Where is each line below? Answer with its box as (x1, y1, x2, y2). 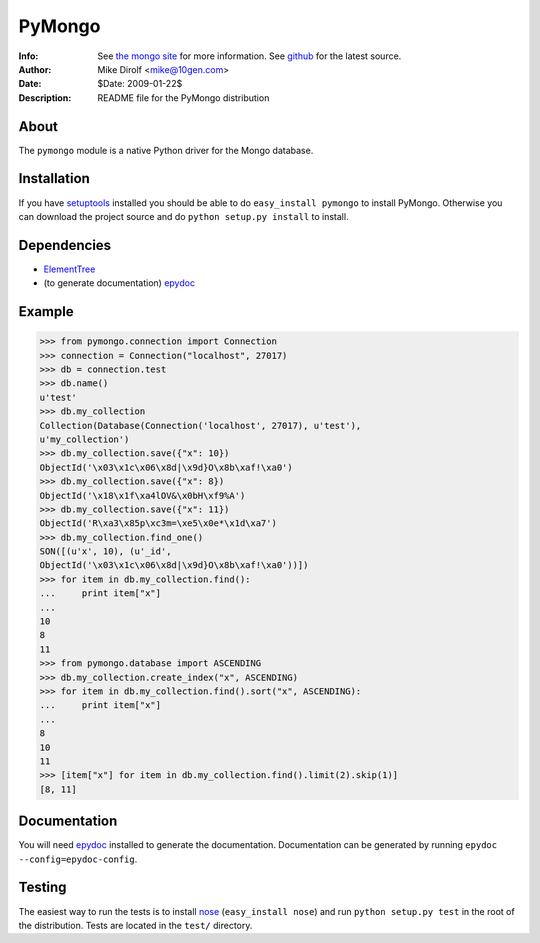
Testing (18, 879, 67, 896)
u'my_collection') (39, 433, 130, 445)
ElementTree (43, 263, 96, 275)
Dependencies (18, 236, 112, 254)
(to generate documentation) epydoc (43, 277, 195, 289)
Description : (18, 91, 72, 104)
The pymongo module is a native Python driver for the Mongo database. (18, 144, 314, 156)
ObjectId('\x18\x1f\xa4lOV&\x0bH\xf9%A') (39, 490, 246, 501)
